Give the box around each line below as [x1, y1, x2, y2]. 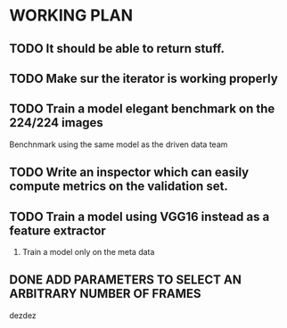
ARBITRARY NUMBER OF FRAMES [9, 286, 201, 301]
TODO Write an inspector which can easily [9, 165, 250, 180]
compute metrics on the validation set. [9, 179, 229, 194]
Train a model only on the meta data [21, 246, 155, 257]
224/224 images [9, 115, 104, 130]
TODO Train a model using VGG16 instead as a [9, 209, 270, 224]
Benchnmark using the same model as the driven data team [9, 139, 228, 150]
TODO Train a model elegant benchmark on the [9, 102, 275, 117]
